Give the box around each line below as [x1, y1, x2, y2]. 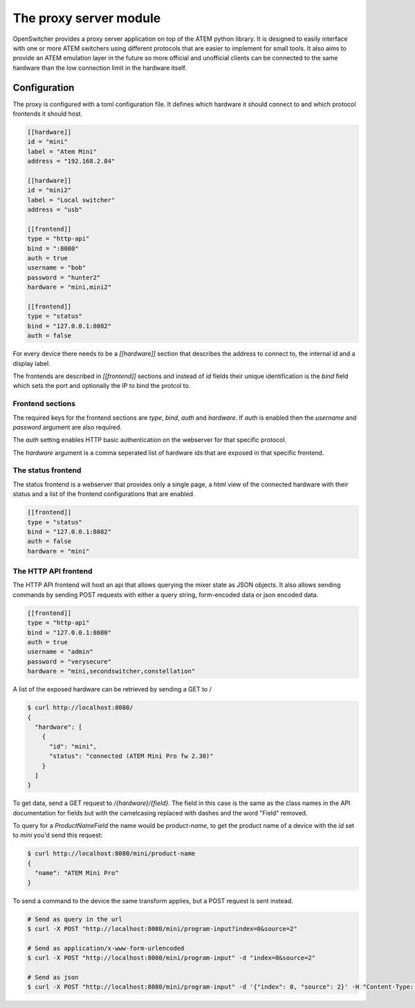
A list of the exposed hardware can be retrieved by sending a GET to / [12, 685, 212, 693]
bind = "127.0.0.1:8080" [27, 628, 112, 637]
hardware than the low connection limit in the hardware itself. [12, 63, 187, 72]
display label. [12, 359, 51, 367]
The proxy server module [12, 10, 161, 26]
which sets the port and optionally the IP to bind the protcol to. [12, 382, 191, 390]
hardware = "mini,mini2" [27, 283, 112, 291]
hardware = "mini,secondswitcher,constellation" [27, 667, 196, 675]
